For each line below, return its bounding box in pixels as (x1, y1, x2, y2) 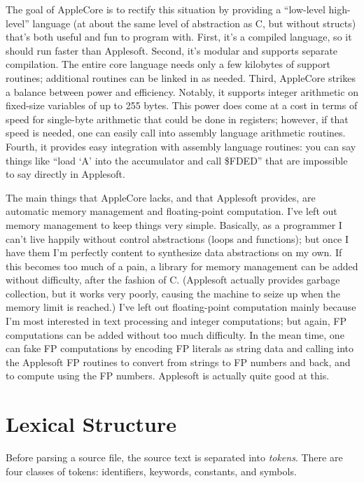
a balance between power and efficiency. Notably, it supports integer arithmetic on (6, 84, 358, 99)
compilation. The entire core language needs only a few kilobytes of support (6, 57, 330, 71)
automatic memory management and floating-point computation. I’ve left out (6, 204, 337, 218)
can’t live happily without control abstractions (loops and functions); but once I (6, 231, 349, 246)
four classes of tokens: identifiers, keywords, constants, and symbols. (6, 463, 297, 478)
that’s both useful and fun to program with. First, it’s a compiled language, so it (6, 29, 352, 44)
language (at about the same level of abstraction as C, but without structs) (32, 15, 356, 30)
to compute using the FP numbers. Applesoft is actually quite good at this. (6, 368, 330, 383)
